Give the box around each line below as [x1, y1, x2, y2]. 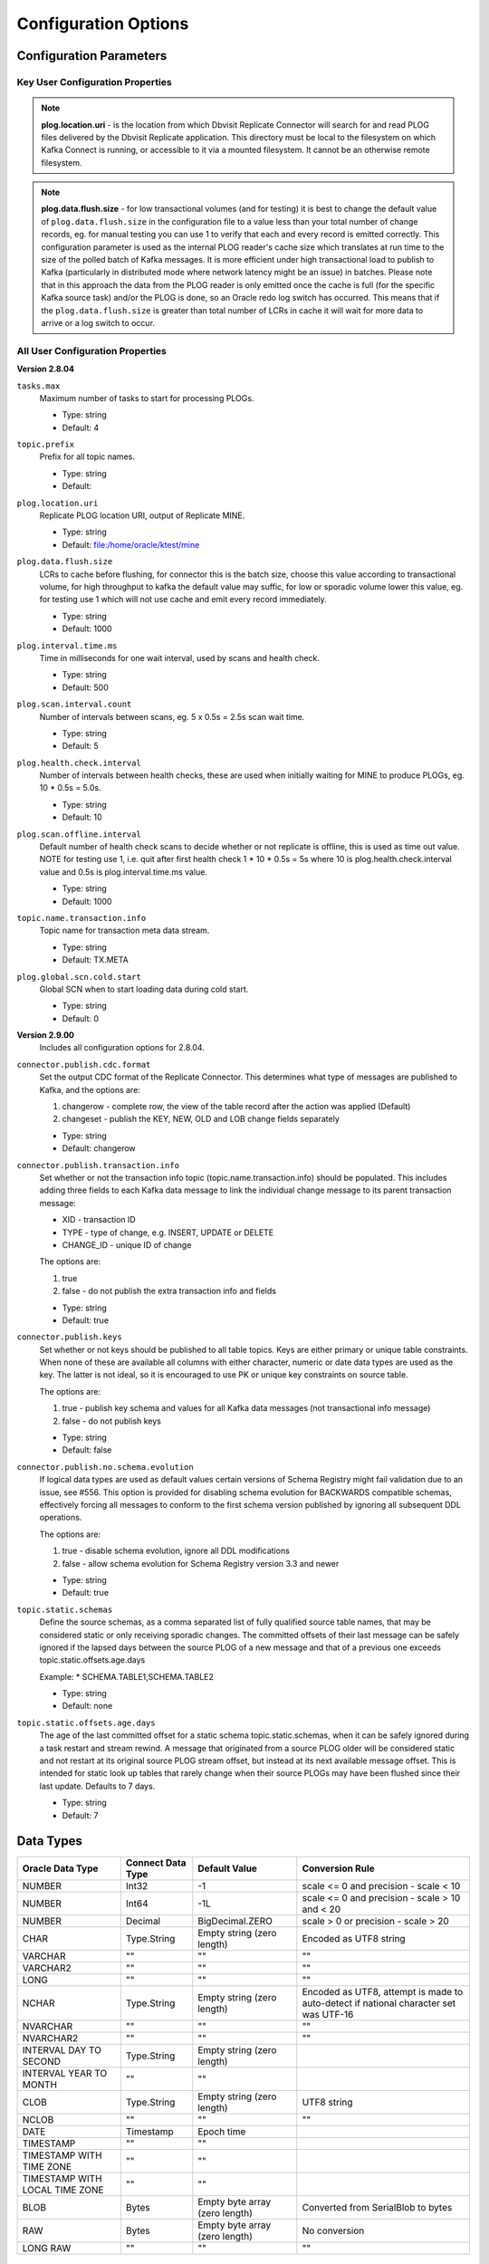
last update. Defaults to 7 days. [39, 1780, 156, 1791]
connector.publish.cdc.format [16, 1060, 151, 1070]
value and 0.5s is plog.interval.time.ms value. [39, 866, 208, 878]
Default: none [62, 1701, 113, 1712]
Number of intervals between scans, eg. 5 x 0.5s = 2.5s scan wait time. [39, 711, 305, 722]
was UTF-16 [302, 2009, 354, 2021]
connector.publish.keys [16, 1332, 122, 1342]
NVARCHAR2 [22, 2032, 79, 2045]
